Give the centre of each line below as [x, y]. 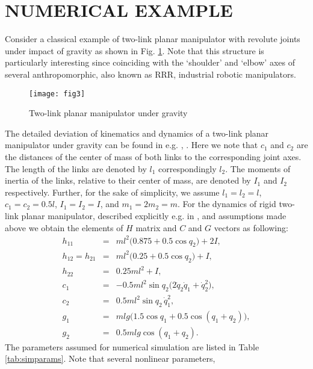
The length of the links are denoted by [76, 168]
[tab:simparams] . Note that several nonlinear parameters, [110, 358]
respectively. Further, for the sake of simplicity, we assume [112, 192]
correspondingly [187, 168]
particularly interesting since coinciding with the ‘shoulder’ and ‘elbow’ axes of [150, 62]
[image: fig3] [57, 94]
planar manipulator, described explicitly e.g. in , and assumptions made [154, 215]
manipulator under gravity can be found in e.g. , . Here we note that [132, 145]
